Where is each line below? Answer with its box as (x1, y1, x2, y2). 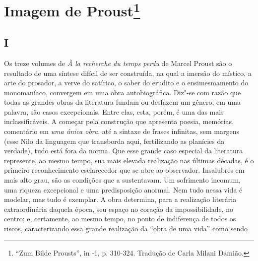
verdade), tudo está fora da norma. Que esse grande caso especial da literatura (4, 145, 243, 156)
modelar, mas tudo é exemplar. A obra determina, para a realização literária (4, 194, 237, 204)
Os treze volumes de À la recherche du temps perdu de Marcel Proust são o (4, 58, 232, 68)
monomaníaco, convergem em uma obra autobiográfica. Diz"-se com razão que (4, 87, 241, 97)
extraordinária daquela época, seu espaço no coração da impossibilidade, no (4, 203, 234, 214)
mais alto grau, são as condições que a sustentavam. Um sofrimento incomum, (4, 175, 241, 185)
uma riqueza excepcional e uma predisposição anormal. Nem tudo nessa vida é (4, 184, 243, 195)
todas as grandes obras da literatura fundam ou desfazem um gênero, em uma (4, 97, 241, 107)
